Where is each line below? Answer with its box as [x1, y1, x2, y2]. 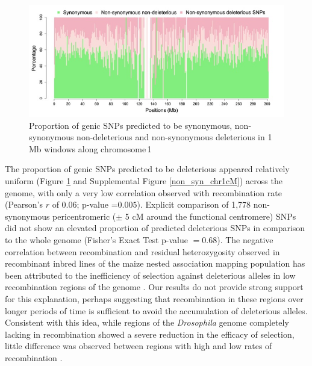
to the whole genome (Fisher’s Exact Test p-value [5, 234, 188, 246]
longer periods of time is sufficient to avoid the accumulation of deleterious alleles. [5, 304, 308, 317]
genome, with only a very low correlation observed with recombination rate [5, 186, 282, 199]
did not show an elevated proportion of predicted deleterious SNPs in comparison [5, 222, 305, 234]
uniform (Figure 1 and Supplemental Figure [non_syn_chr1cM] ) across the [5, 175, 282, 187]
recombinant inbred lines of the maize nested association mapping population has [5, 257, 305, 270]
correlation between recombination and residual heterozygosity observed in [5, 245, 280, 258]
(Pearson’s [5, 198, 43, 211]
